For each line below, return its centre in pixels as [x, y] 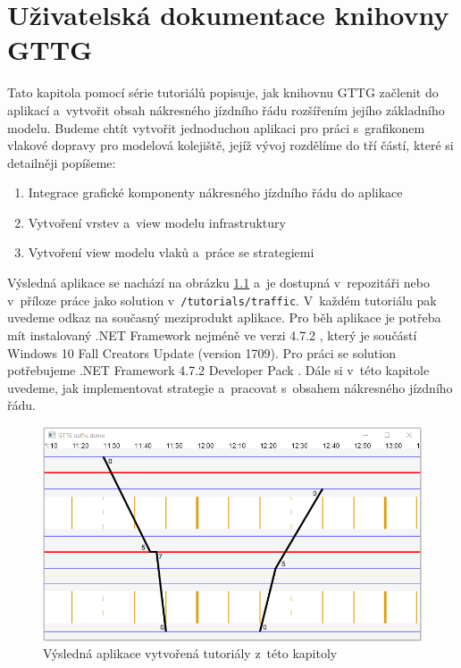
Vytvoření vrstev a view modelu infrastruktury [157, 222]
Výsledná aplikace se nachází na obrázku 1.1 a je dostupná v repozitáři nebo [218, 283]
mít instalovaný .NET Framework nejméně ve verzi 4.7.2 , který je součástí [212, 334]
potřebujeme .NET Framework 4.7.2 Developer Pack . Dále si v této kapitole [218, 370]
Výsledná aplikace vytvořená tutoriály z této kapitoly [190, 653]
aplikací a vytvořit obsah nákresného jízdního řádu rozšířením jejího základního [226, 109]
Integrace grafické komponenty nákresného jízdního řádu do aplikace [215, 192]
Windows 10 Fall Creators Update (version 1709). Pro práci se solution [201, 352]
